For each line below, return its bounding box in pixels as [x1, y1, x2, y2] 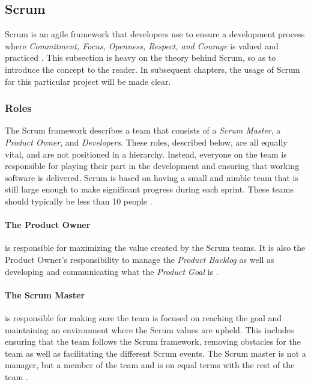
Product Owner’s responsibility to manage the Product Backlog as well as [5, 253, 274, 265]
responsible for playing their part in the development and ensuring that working [5, 159, 300, 172]
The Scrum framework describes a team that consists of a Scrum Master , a [5, 124, 281, 137]
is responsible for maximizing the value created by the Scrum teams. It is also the [5, 241, 306, 254]
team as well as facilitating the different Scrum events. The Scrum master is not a [5, 346, 306, 359]
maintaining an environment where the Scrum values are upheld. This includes [5, 323, 294, 336]
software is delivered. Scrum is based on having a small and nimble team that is [5, 171, 298, 183]
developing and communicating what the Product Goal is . [5, 265, 219, 277]
